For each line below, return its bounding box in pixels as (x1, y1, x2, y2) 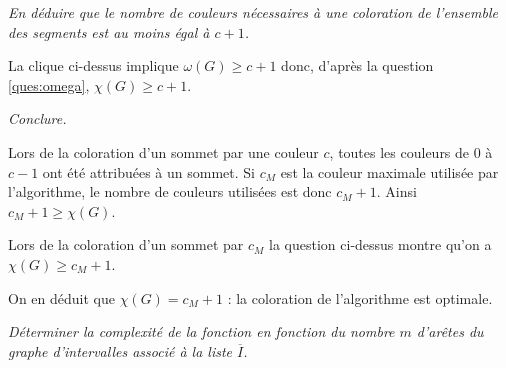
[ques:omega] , (8, 74, 90, 95)
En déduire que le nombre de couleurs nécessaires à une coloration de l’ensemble (8, 2, 498, 22)
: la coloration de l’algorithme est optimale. (227, 287, 493, 308)
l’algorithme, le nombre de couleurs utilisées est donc (8, 181, 332, 202)
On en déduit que (8, 287, 115, 308)
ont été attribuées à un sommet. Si (42, 161, 255, 182)
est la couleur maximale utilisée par (280, 161, 499, 182)
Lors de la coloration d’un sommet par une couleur (8, 141, 319, 162)
